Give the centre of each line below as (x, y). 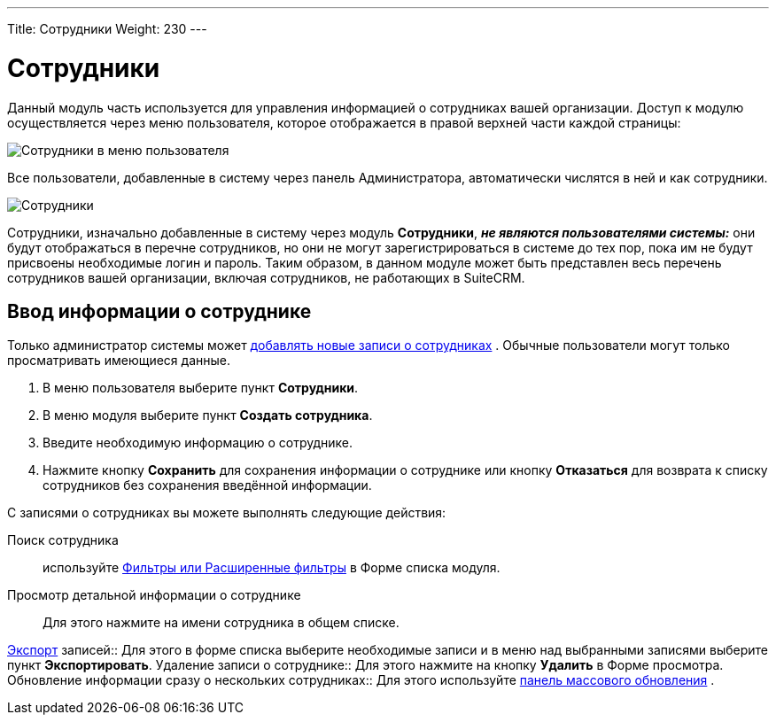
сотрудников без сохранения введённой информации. (207, 485)
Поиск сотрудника (63, 540)
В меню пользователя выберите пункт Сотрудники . (201, 388)
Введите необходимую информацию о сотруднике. (198, 443)
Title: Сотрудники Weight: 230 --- (107, 29)
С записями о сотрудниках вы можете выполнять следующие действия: (227, 513)
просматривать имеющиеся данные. (119, 361)
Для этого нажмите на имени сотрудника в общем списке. (221, 623)
